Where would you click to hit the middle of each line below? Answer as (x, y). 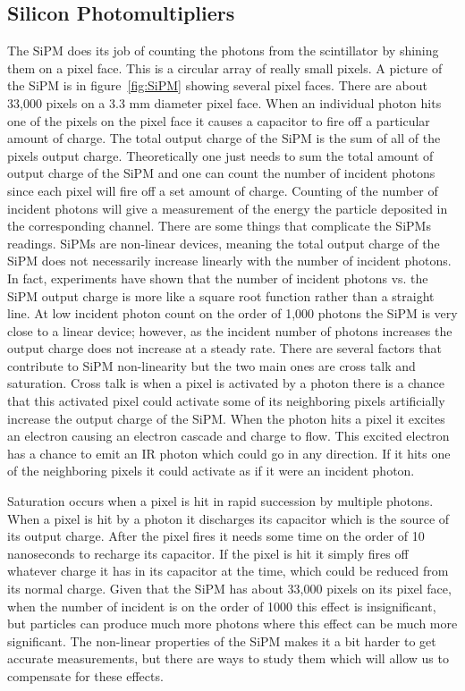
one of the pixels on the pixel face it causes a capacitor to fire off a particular (219, 120)
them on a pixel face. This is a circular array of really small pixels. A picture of (225, 67)
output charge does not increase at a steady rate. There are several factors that (224, 348)
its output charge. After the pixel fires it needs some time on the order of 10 (216, 536)
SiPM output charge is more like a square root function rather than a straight (221, 295)
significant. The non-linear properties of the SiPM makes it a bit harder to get (222, 640)
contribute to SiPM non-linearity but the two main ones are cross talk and (211, 365)
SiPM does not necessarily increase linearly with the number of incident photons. (229, 261)
